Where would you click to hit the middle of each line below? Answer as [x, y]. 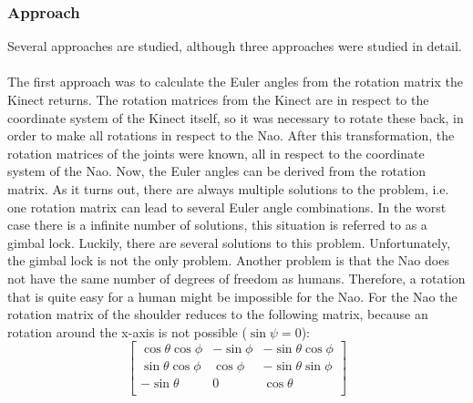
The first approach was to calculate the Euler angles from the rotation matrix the [235, 82]
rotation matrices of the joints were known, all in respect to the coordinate [216, 153]
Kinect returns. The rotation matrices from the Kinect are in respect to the [218, 99]
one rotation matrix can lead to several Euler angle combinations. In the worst [227, 207]
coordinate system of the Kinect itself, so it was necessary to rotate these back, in [236, 117]
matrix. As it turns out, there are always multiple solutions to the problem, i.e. [228, 188]
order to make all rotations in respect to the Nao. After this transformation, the [231, 135]
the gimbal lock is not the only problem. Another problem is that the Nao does [228, 260]
